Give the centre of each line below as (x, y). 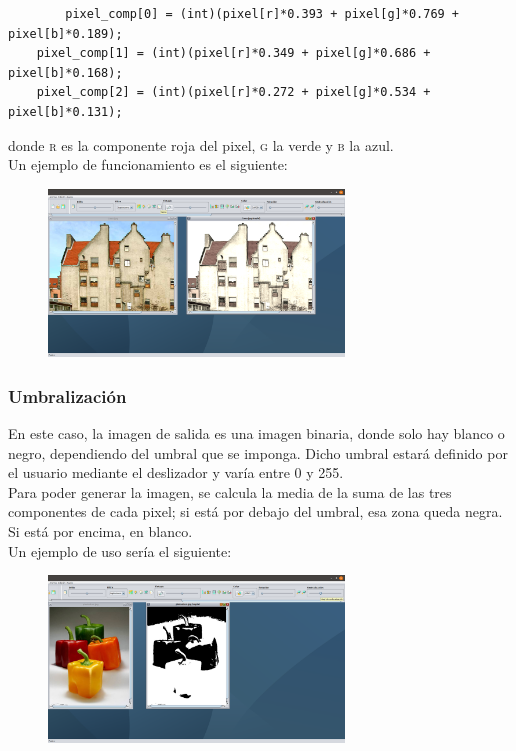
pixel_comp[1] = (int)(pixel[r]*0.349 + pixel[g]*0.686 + (233, 53)
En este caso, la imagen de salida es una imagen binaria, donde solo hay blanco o (256, 432)
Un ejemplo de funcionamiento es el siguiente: (148, 164)
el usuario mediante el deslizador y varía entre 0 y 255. (176, 472)
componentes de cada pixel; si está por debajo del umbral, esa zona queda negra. (255, 511)
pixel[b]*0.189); (65, 33)
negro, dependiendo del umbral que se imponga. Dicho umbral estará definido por (258, 452)
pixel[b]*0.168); (65, 72)
